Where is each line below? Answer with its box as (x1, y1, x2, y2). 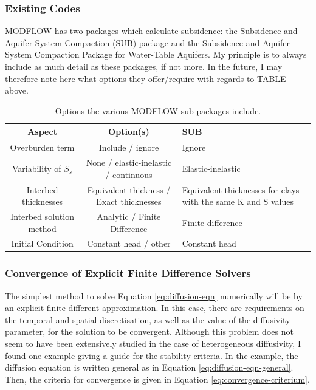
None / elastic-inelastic (86, 156, 172, 169)
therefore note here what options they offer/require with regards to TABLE (5, 72, 286, 84)
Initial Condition (11, 237, 74, 250)
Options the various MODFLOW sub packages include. (55, 104, 261, 117)
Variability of (12, 162, 61, 174)
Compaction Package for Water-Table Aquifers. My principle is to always (34, 48, 307, 61)
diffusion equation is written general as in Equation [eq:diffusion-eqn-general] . (5, 361, 294, 374)
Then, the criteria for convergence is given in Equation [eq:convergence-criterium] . (5, 372, 310, 385)
